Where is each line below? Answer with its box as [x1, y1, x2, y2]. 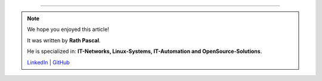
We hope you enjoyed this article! [27, 26, 110, 33]
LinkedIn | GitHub [27, 58, 70, 66]
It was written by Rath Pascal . [27, 36, 101, 44]
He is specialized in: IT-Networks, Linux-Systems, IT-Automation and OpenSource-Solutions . [27, 48, 262, 55]
